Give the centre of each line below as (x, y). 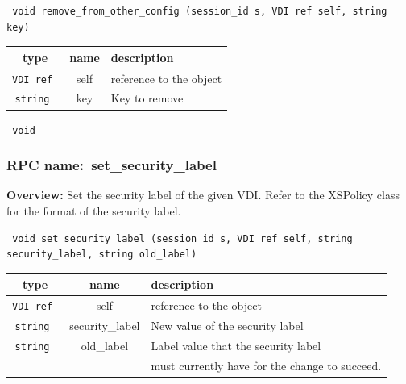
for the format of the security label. (94, 211)
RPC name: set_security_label (112, 165)
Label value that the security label (236, 346)
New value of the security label (227, 326)
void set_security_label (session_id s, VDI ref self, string (182, 238)
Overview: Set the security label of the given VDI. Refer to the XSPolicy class (203, 195)
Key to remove (147, 98)
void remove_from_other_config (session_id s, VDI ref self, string (200, 11)
